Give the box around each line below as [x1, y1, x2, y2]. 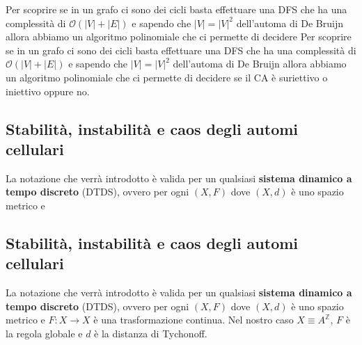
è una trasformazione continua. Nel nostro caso [93, 312, 294, 327]
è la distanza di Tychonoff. [94, 326, 207, 340]
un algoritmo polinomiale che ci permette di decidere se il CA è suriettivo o [6, 70, 328, 84]
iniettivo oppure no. [6, 83, 90, 98]
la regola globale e [6, 326, 83, 340]
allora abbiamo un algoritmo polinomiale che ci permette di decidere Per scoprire [6, 29, 352, 44]
